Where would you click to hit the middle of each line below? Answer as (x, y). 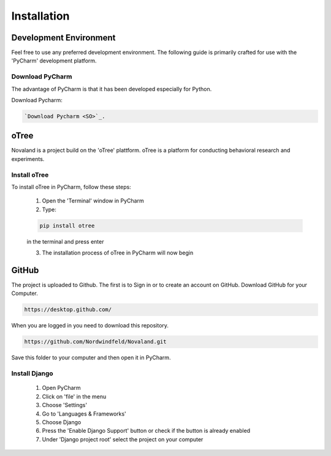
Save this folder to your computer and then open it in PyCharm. (91, 357)
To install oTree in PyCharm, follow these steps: (71, 187)
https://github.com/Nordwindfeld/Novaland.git (95, 342)
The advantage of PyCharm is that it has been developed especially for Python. (112, 89)
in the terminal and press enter (65, 241)
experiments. (28, 159)
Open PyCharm (61, 388)
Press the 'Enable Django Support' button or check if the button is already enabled (146, 431)
